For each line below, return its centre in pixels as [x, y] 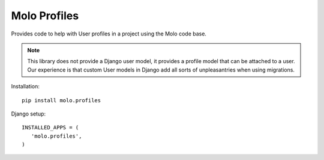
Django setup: [28, 114]
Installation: [25, 87]
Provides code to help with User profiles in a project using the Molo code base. [109, 34]
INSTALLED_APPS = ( [50, 128]
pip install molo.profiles [61, 100]
